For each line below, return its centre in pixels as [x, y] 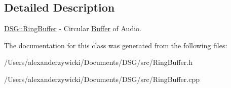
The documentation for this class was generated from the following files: [116, 45]
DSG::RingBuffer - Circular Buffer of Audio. [73, 28]
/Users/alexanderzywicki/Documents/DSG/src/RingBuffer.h [98, 62]
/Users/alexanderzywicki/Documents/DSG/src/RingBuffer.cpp [102, 79]
